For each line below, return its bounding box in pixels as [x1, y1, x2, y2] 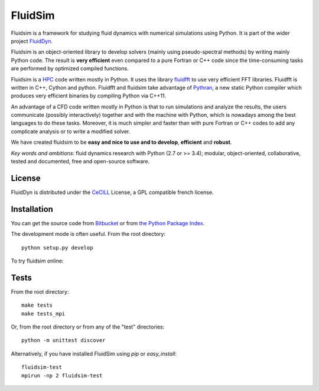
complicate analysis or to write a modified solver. [11, 127, 131, 135]
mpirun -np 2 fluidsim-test [21, 372, 103, 379]
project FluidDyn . [11, 37, 53, 44]
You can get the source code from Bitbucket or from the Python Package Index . [11, 219, 205, 226]
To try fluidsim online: [11, 257, 64, 264]
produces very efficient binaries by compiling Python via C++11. [11, 92, 167, 100]
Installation [11, 204, 53, 214]
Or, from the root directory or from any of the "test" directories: [11, 323, 165, 330]
